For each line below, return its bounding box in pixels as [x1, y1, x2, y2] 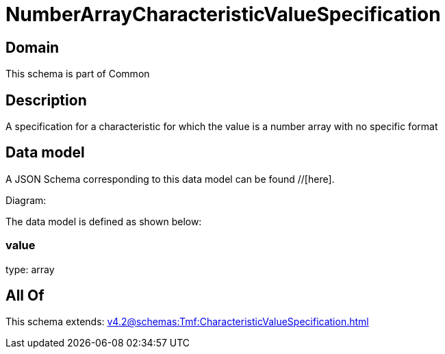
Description [5, 91, 87, 109]
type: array [5, 263, 55, 275]
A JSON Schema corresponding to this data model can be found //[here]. [5, 173, 335, 185]
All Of [5, 287, 44, 305]
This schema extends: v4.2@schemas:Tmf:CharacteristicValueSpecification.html [5, 316, 369, 328]
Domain [5, 38, 60, 56]
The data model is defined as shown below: [5, 215, 202, 227]
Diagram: [5, 194, 47, 206]
